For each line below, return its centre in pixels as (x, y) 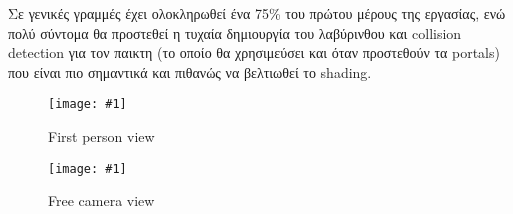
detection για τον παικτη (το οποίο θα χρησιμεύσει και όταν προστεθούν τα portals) (254, 52)
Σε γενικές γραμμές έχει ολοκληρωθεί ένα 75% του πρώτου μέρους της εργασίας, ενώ (257, 13)
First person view (101, 136)
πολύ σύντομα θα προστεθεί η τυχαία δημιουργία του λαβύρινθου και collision (235, 32)
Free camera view (101, 200)
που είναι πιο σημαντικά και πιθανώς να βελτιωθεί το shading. (190, 71)
